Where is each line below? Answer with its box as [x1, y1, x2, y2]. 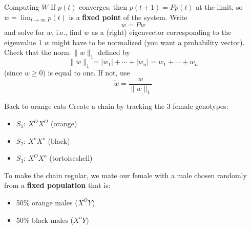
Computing [4, 2, 39, 12]
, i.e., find [51, 27, 82, 37]
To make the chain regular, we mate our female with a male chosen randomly [4, 169, 247, 180]
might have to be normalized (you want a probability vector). [52, 36, 245, 47]
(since [4, 67, 23, 78]
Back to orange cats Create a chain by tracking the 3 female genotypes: [4, 101, 228, 111]
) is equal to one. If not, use [43, 67, 130, 78]
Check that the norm [4, 47, 70, 58]
